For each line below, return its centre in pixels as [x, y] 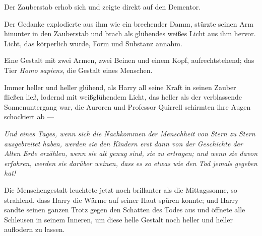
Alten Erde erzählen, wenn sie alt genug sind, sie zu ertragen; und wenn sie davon [131, 153]
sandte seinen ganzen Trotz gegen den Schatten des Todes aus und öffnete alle [125, 210]
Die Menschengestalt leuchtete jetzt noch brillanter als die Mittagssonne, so [121, 189]
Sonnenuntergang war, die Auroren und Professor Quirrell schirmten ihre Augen [127, 106]
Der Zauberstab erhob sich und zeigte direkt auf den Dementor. [103, 7]
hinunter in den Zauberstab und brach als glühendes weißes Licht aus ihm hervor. [130, 33]
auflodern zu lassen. [35, 229]
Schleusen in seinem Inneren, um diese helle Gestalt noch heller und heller [118, 219]
